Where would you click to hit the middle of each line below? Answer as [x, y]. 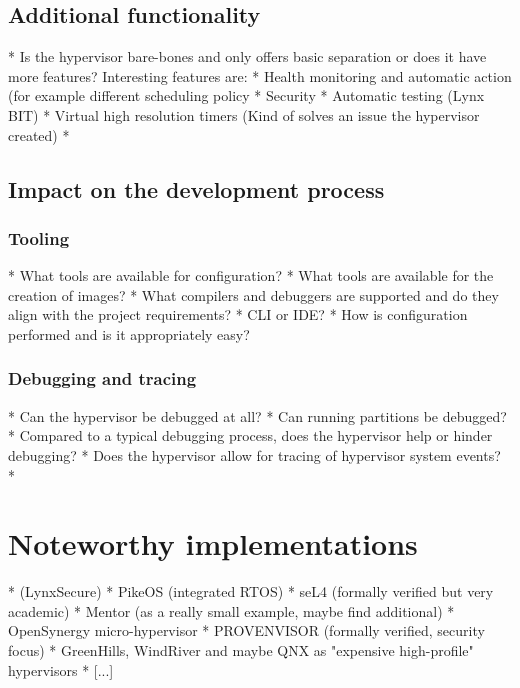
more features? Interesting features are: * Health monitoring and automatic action [260, 75]
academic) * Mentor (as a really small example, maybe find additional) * [231, 610]
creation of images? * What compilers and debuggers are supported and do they [253, 294]
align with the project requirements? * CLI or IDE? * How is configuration [238, 314]
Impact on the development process [196, 188]
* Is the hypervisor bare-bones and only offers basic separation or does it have [247, 56]
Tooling [39, 237]
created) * [39, 134]
